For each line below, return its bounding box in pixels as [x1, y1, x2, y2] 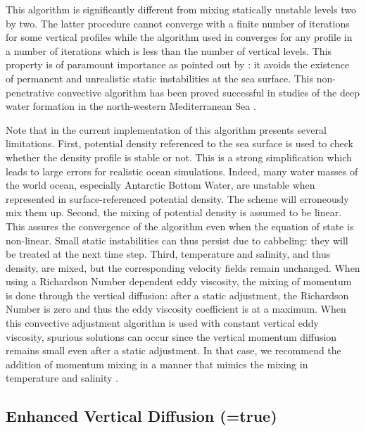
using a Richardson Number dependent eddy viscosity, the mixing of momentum [6, 274, 352, 289]
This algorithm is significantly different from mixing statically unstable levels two [6, 2, 356, 16]
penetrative [6, 85, 54, 99]
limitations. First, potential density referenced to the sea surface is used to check [6, 136, 353, 151]
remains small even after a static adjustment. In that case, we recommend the [6, 343, 341, 358]
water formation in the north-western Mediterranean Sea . [6, 99, 256, 113]
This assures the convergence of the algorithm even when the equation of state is [6, 218, 354, 233]
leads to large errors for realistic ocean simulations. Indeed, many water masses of [6, 163, 358, 178]
